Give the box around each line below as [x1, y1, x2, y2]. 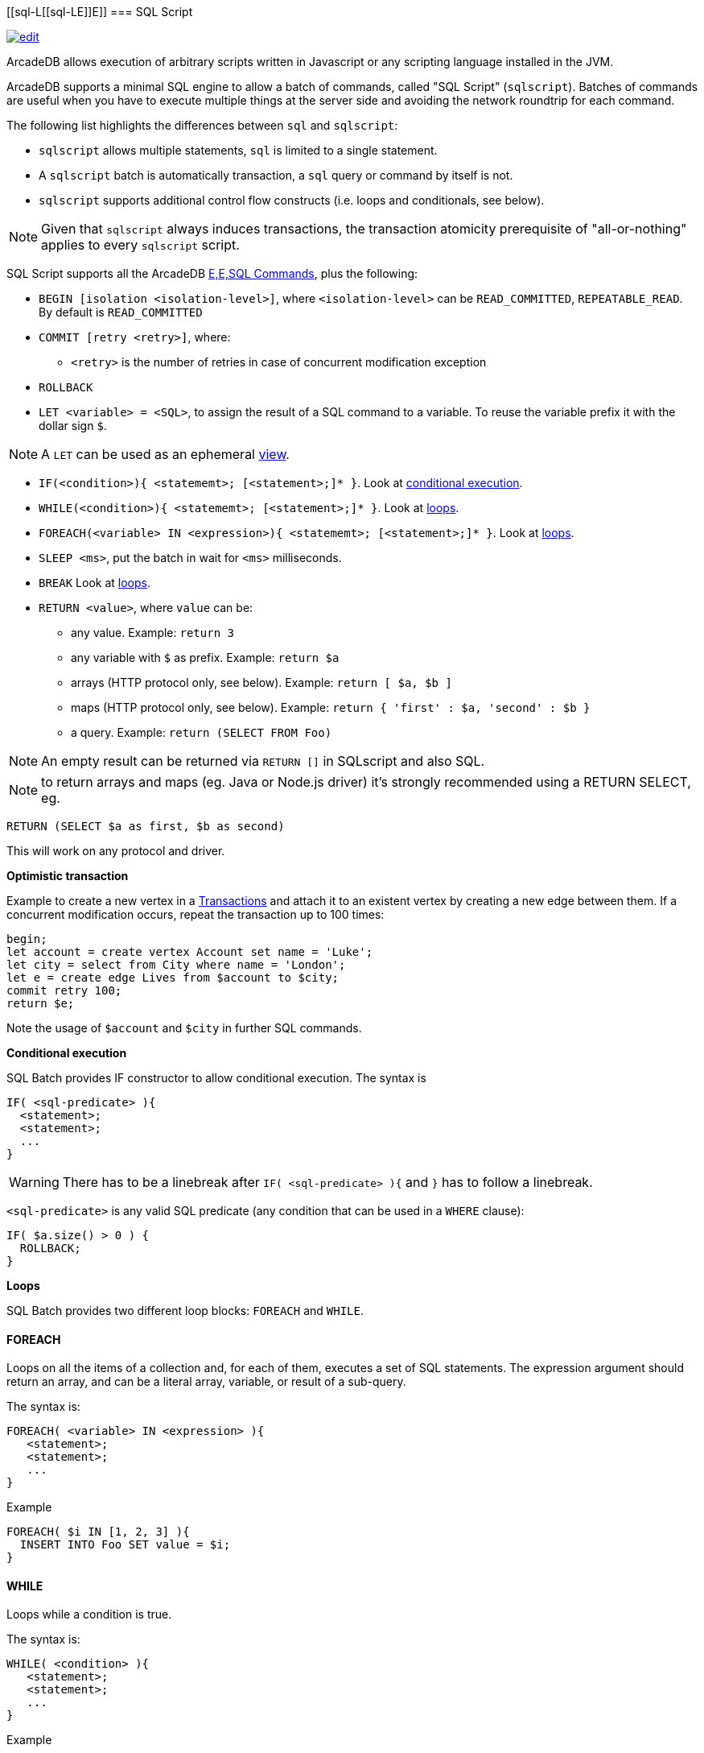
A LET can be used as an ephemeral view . [41, 446, 290, 462]
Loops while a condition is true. [6, 1607, 172, 1622]
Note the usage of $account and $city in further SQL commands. [6, 1021, 362, 1035]
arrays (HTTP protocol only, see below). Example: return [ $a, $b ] [71, 676, 452, 689]
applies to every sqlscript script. [41, 237, 240, 253]
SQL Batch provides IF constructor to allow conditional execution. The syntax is [6, 1071, 426, 1085]
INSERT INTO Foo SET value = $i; [19, 1538, 231, 1552]
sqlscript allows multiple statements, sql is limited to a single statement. [39, 143, 438, 157]
